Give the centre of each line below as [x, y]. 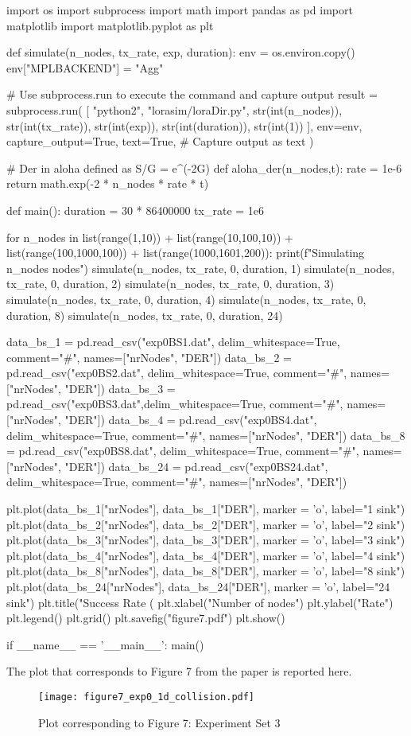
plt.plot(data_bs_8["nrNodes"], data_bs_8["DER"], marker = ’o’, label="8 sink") [206, 571]
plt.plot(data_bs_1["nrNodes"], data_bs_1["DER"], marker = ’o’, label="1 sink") [206, 509]
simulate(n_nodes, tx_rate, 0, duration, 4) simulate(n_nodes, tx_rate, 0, [186, 299]
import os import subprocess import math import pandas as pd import [180, 10]
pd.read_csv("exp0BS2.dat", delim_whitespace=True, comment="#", [177, 373]
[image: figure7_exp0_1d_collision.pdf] [147, 697]
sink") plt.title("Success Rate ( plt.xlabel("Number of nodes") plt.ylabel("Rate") [200, 602]
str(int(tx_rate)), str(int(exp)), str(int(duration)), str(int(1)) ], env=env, [184, 125]
